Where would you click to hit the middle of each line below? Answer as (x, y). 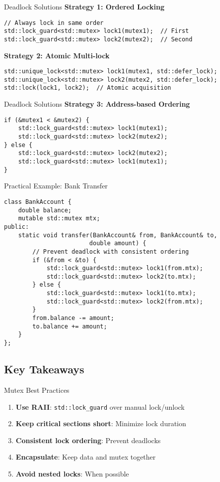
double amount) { (118, 243)
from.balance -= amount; (73, 318)
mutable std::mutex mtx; (59, 219)
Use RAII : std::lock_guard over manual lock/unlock (100, 406)
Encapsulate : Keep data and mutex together (86, 457)
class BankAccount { (38, 202)
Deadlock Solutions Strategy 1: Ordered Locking (84, 6)
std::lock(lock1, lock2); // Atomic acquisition (88, 88)
